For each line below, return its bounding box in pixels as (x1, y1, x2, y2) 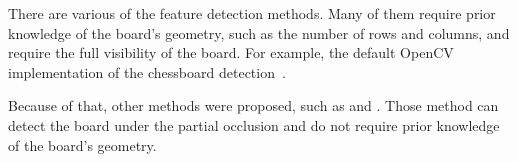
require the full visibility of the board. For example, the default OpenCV (8, 42, 454, 63)
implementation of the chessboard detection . (8, 61, 286, 82)
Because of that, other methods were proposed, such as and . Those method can (8, 95, 499, 116)
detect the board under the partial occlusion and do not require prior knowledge (8, 114, 500, 135)
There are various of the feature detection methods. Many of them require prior (8, 3, 496, 23)
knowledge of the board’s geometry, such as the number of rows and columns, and (8, 22, 510, 43)
